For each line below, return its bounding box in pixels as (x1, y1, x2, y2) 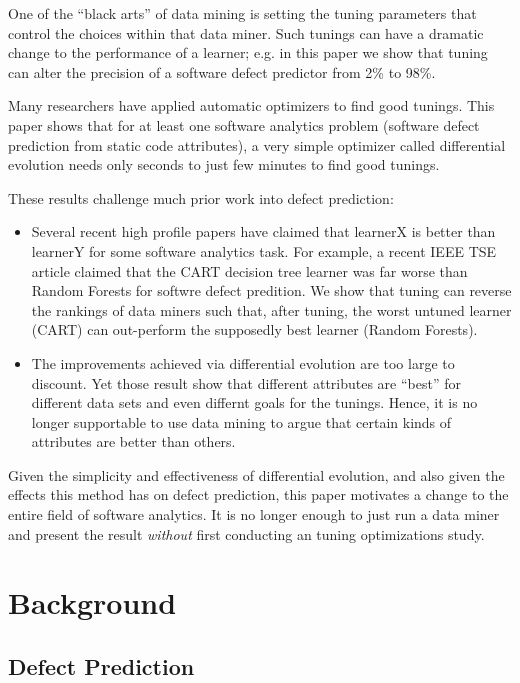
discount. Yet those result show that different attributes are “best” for (31, 372, 461, 393)
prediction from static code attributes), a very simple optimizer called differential (8, 134, 506, 155)
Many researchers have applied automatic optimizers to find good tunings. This (8, 95, 495, 116)
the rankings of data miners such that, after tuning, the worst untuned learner (31, 299, 512, 320)
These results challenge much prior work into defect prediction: (8, 187, 394, 208)
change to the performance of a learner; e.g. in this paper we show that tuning (8, 42, 488, 63)
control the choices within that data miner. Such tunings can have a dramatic (8, 22, 484, 43)
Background (8, 582, 177, 623)
